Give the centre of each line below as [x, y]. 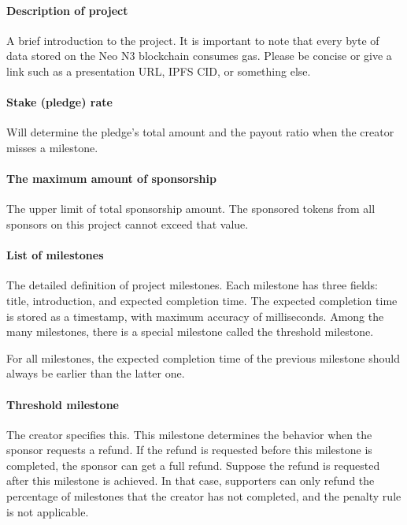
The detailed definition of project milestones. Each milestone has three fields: [192, 285]
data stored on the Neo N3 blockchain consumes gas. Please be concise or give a [199, 56]
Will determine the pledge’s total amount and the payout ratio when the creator [200, 132]
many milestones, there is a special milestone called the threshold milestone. [190, 331]
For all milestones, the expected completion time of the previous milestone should [203, 357]
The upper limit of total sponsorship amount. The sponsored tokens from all [191, 209]
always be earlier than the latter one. [96, 373]
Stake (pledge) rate [59, 102]
